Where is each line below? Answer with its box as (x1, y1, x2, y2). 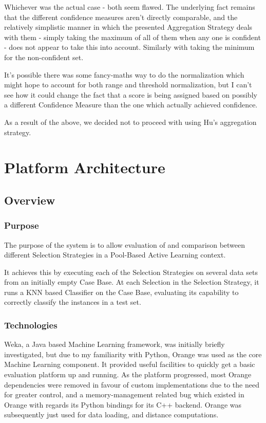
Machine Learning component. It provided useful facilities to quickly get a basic (4, 359, 255, 370)
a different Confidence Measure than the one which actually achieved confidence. (4, 99, 258, 110)
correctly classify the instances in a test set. (4, 297, 141, 307)
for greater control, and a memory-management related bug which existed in (4, 389, 244, 400)
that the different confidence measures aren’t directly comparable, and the (4, 11, 238, 22)
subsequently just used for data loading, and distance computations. (4, 409, 219, 420)
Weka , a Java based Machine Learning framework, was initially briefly (4, 339, 225, 350)
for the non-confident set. (4, 51, 84, 62)
